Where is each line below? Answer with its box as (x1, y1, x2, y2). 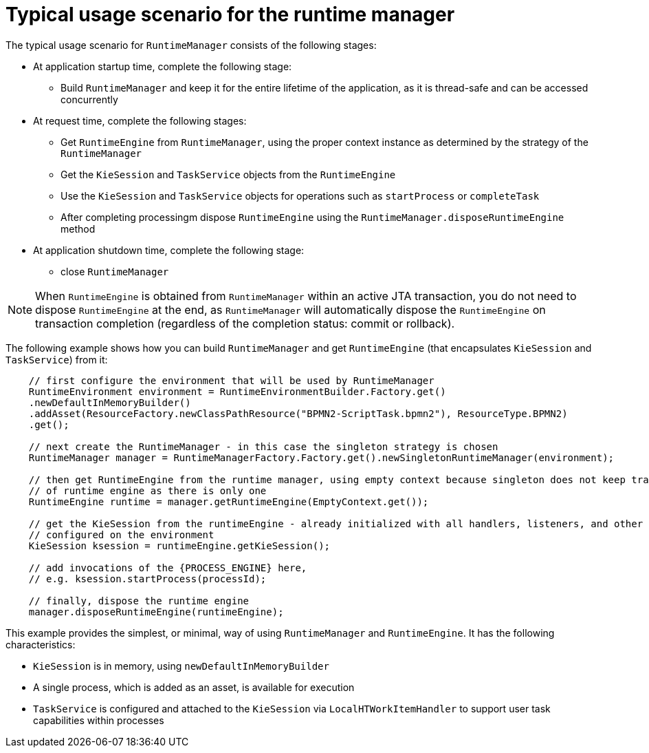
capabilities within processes (33, 714, 164, 726)
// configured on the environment (28, 529, 214, 540)
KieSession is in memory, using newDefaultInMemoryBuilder (33, 659, 329, 672)
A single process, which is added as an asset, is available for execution (33, 681, 355, 693)
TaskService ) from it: (5, 353, 108, 365)
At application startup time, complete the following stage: (33, 60, 292, 72)
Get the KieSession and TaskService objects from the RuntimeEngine (60, 168, 396, 180)
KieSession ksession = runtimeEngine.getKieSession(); (28, 540, 331, 551)
